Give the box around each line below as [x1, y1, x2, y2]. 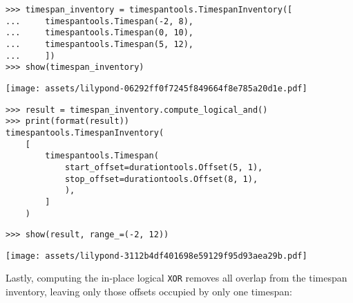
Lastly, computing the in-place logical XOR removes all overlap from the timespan [6, 270, 347, 285]
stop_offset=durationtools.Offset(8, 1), [64, 174, 258, 184]
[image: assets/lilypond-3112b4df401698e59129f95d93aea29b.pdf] [6, 250, 307, 261]
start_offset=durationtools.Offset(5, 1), [64, 162, 263, 172]
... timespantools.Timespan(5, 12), [6, 39, 194, 49]
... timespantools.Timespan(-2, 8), [6, 16, 194, 26]
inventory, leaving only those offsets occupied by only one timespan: [6, 284, 292, 299]
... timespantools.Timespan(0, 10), [6, 28, 194, 38]
